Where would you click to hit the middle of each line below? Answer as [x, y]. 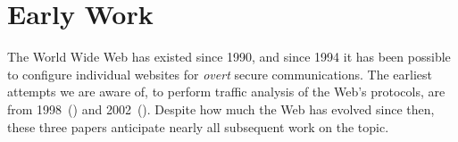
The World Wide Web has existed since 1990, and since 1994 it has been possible [229, 57]
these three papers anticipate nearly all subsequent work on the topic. [198, 126]
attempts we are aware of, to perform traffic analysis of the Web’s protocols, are [226, 92]
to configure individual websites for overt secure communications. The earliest [220, 74]
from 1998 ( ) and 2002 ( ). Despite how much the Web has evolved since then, [221, 109]
